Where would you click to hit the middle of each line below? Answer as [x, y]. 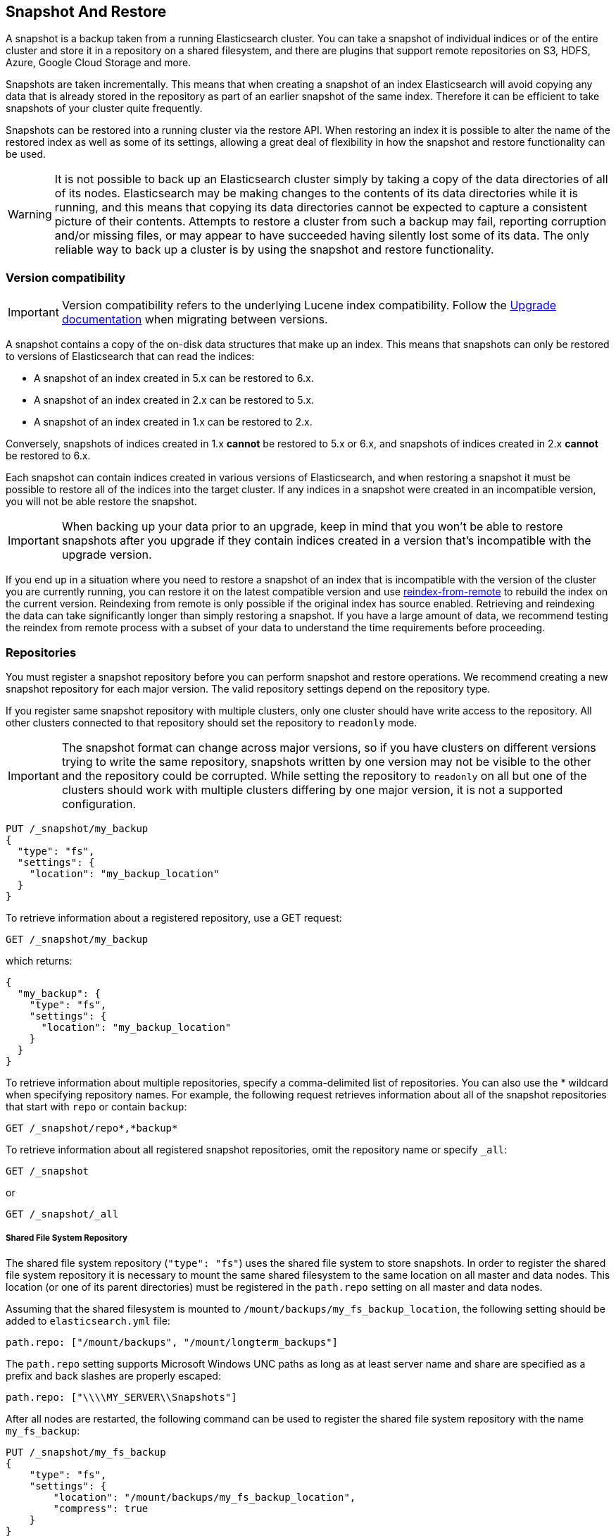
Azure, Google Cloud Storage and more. [99, 63]
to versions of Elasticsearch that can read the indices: [130, 357]
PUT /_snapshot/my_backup [77, 828]
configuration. [99, 804]
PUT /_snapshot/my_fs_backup [86, 1452]
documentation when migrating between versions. [195, 320]
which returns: [39, 960]
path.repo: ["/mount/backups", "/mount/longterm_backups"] [172, 1342]
